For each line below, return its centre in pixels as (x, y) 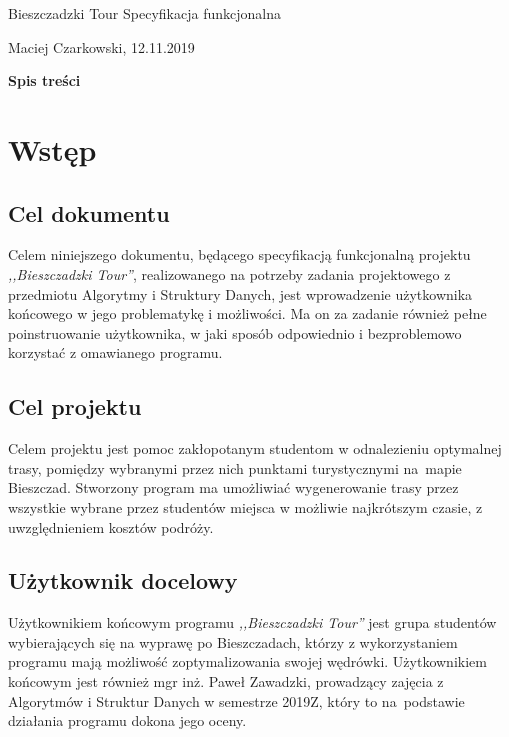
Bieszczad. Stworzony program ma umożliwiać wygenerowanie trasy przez (233, 487)
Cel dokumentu (89, 212)
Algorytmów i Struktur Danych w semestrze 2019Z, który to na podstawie (236, 700)
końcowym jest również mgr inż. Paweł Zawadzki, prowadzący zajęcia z (226, 681)
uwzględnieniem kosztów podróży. (111, 526)
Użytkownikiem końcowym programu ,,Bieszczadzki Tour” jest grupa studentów (252, 622)
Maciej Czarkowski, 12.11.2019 (101, 46)
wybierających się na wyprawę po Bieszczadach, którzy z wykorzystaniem (233, 641)
